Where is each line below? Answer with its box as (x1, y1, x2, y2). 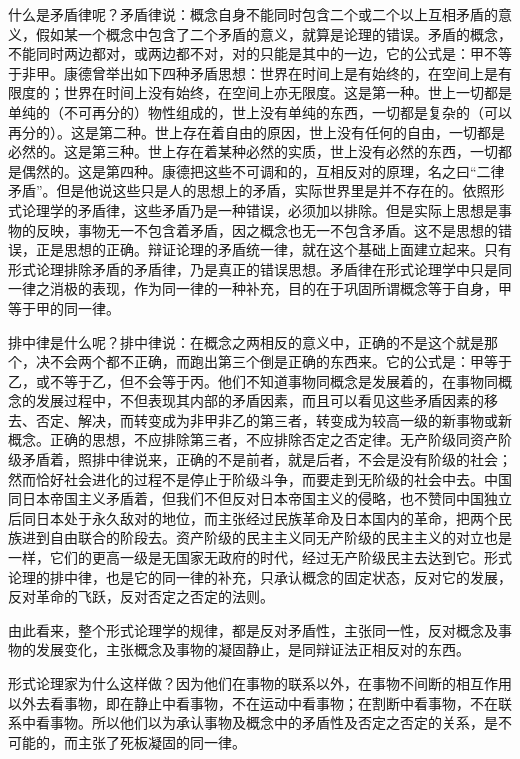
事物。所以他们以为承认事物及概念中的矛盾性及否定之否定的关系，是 (49, 712, 498, 733)
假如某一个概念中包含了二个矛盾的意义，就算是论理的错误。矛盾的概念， (35, 23, 512, 44)
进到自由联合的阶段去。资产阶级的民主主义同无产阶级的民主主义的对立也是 (21, 527, 512, 548)
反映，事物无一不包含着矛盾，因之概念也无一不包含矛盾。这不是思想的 (35, 219, 498, 240)
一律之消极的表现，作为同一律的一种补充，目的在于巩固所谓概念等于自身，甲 (8, 278, 512, 299)
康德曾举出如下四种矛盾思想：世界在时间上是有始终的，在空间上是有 (63, 62, 512, 83)
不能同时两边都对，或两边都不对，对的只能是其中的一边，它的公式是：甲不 (8, 43, 498, 64)
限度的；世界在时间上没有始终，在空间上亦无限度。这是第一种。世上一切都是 (8, 82, 512, 103)
